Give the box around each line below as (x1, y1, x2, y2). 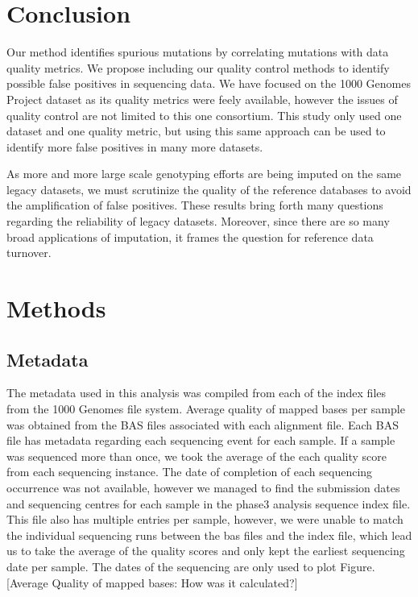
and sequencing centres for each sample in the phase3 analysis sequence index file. (6, 495, 411, 512)
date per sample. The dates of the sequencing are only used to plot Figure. (6, 558, 375, 574)
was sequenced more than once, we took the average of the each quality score (6, 447, 387, 464)
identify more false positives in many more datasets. (6, 138, 263, 155)
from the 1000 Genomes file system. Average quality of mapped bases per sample (6, 400, 405, 417)
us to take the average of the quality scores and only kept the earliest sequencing (6, 542, 405, 559)
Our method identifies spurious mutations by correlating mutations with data (6, 44, 389, 60)
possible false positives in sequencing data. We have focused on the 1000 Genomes (6, 75, 411, 92)
